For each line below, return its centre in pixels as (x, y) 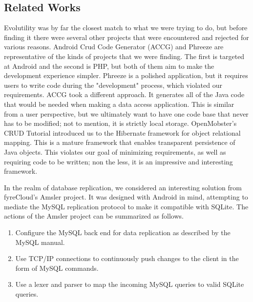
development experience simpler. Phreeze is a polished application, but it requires (126, 75)
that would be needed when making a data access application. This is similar (119, 104)
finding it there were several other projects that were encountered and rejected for (126, 37)
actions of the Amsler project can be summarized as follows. (94, 216)
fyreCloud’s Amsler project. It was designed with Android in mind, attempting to (126, 197)
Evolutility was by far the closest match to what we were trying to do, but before (126, 28)
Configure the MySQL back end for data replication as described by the (123, 232)
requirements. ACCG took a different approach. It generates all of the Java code (124, 94)
